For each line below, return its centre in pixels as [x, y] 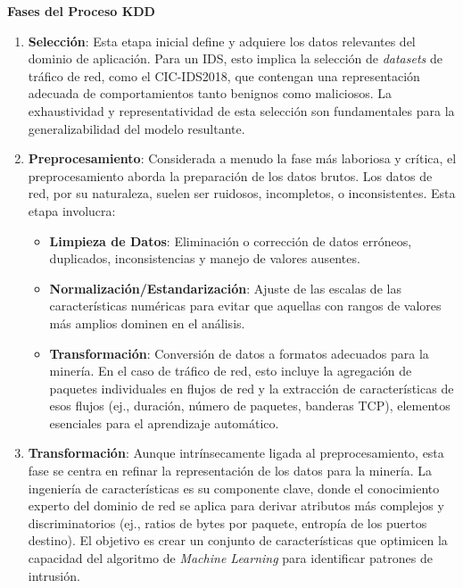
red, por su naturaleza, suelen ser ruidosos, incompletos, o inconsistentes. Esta [242, 193]
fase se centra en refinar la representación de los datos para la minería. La [230, 471]
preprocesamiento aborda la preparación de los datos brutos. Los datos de [230, 175]
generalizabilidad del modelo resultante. [136, 128]
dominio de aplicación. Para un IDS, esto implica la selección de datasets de [235, 58]
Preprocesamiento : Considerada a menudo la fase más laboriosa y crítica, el [242, 158]
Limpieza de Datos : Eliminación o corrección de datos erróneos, [231, 240]
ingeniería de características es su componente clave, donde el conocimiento [234, 488]
